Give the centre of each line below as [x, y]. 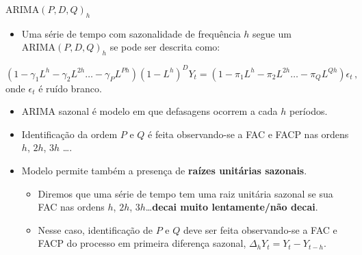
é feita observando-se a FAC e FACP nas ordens [248, 134]
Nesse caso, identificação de [95, 229]
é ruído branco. [70, 88]
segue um [272, 33]
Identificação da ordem [69, 134]
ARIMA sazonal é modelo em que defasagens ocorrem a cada [150, 111]
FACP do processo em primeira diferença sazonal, [142, 243]
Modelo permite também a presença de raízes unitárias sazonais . [164, 171]
